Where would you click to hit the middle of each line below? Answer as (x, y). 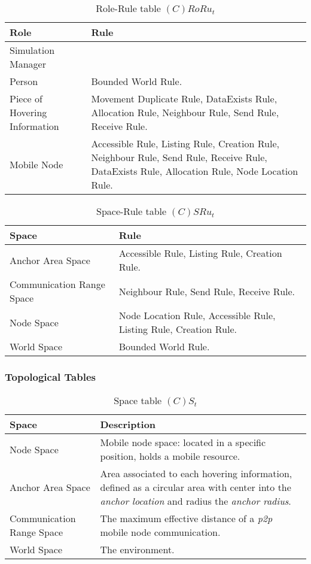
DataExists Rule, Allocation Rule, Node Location (195, 171)
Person (24, 81)
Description (128, 424)
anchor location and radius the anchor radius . (196, 501)
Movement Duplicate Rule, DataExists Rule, (184, 98)
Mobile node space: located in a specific (183, 442)
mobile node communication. (160, 532)
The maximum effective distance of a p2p (186, 518)
